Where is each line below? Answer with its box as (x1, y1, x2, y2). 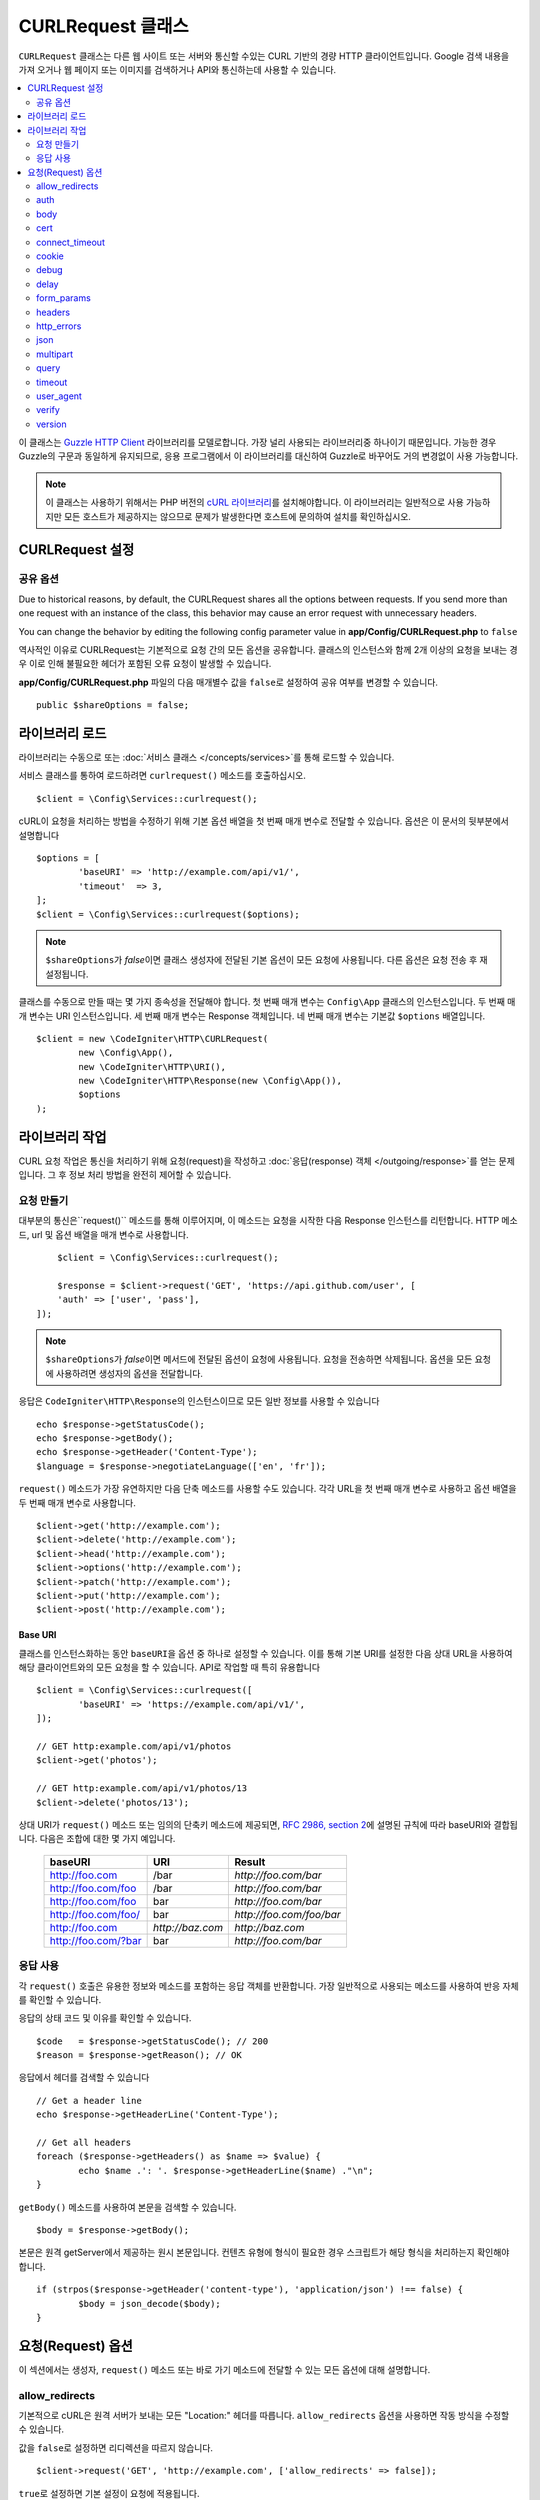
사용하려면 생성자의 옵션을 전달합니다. (55, 1367, 204, 1379)
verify (36, 404, 60, 416)
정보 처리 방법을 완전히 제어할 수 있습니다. (68, 1169, 232, 1181)
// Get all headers (36, 2137, 132, 2149)
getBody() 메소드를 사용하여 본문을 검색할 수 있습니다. (18, 2201, 237, 2213)
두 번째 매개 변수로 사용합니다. (18, 1496, 137, 1509)
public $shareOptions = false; (36, 700, 190, 711)
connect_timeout (36, 236, 105, 248)
